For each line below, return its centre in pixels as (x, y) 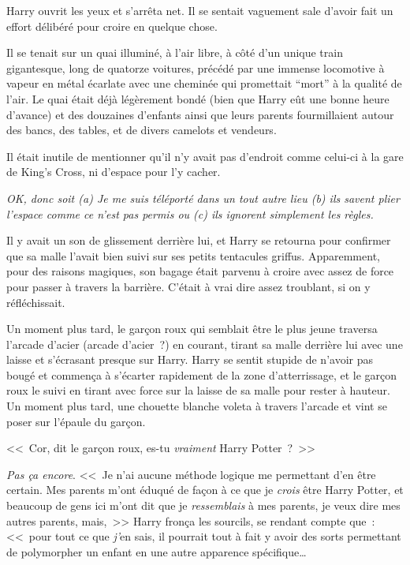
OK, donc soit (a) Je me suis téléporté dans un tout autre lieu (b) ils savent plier (203, 198)
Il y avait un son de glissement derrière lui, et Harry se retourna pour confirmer (199, 240)
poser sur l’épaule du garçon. (76, 421)
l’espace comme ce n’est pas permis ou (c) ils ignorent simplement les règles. (190, 213)
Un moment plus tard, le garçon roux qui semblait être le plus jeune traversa (192, 329)
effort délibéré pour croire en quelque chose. (112, 26)
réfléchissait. (36, 302)
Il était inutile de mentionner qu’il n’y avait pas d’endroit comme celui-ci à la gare (205, 156)
